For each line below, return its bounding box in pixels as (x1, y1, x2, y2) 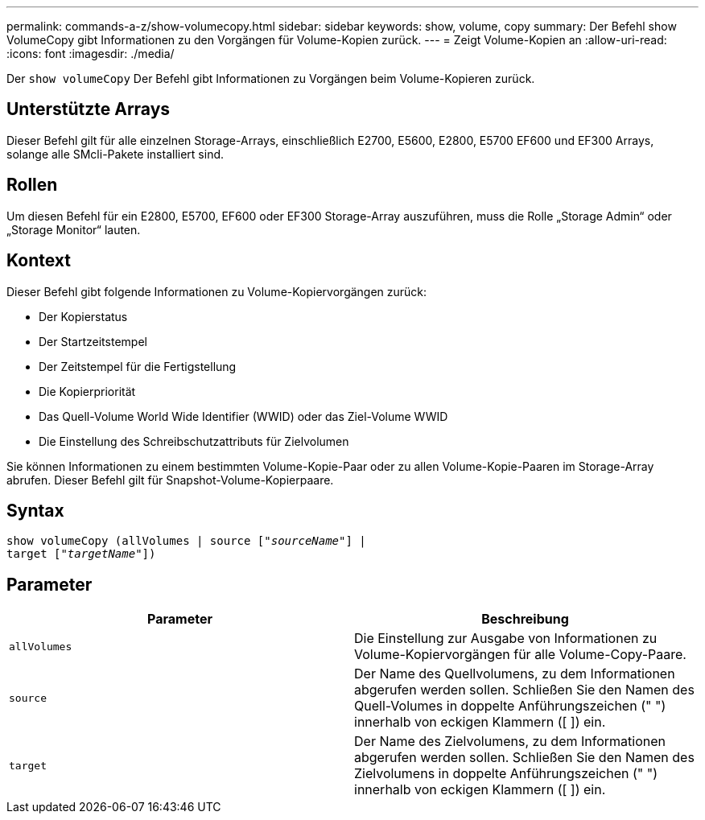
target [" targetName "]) (6, 547, 156, 561)
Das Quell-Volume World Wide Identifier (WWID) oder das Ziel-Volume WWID (39, 409, 448, 423)
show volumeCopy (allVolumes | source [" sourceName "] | (6, 534, 366, 548)
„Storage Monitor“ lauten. (6, 222, 141, 237)
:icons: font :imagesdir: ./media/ (6, 47, 175, 60)
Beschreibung (481, 611, 569, 628)
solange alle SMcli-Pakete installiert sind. (6, 146, 225, 161)
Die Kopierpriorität (39, 384, 136, 398)
